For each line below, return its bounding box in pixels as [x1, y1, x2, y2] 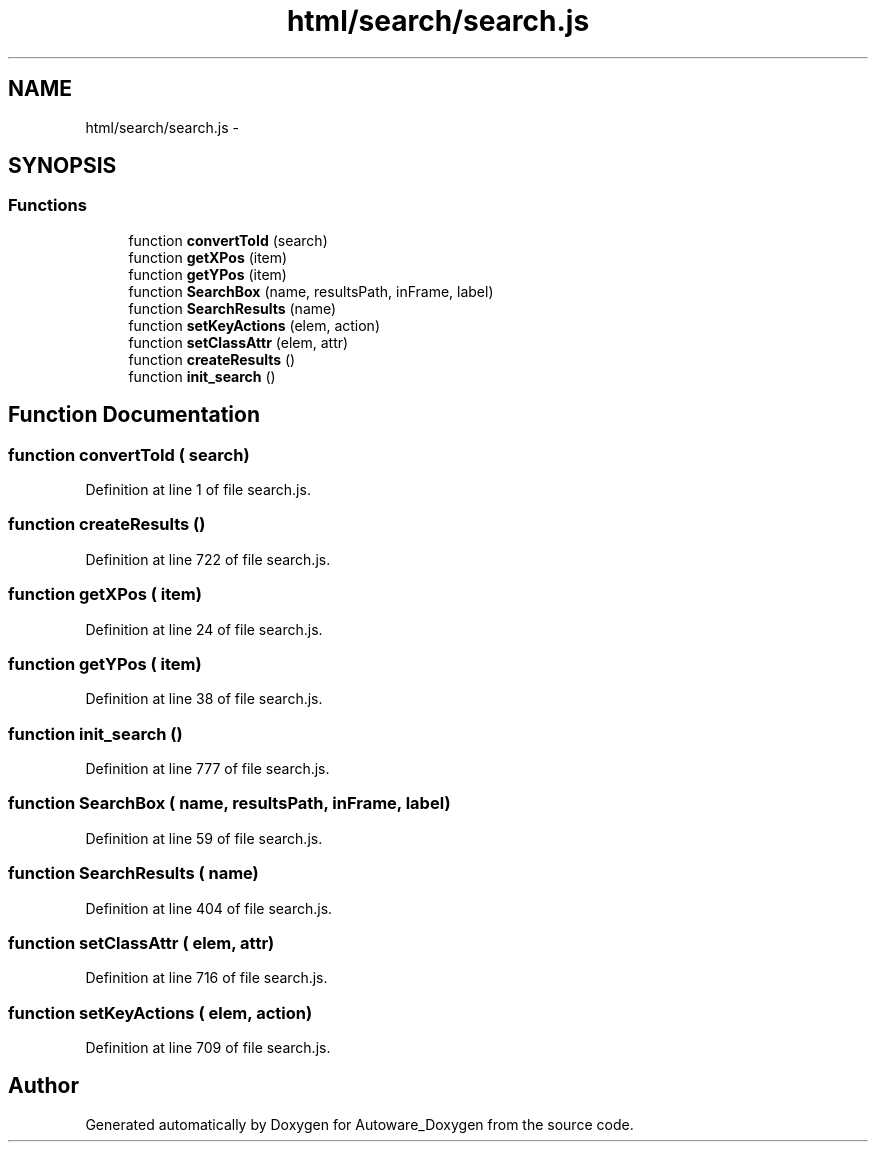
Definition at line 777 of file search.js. [85, 760, 330, 778]
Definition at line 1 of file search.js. [85, 481, 311, 499]
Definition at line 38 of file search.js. [85, 690, 323, 708]
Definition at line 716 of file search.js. [85, 969, 328, 987]
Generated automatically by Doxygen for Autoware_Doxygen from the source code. [85, 1115, 634, 1133]
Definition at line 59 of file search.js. [85, 829, 323, 847]
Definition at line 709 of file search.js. [85, 1039, 331, 1057]
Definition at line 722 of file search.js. [85, 550, 331, 568]
